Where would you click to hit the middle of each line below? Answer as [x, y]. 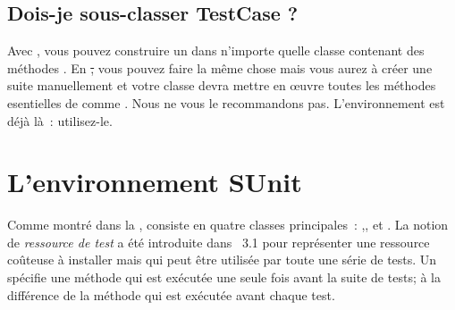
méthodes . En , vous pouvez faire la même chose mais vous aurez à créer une [220, 67]
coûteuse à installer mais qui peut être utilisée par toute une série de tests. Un [222, 260]
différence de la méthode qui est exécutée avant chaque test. [171, 294]
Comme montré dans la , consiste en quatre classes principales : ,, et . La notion [228, 225]
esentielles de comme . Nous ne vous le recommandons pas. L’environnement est [226, 102]
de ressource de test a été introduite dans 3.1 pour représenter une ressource [219, 242]
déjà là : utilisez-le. [60, 120]
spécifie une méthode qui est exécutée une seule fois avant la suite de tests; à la [224, 277]
